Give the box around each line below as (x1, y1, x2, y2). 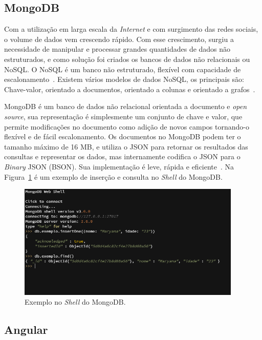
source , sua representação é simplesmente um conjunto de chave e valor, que (4, 111, 243, 121)
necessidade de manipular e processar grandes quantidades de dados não (4, 44, 231, 54)
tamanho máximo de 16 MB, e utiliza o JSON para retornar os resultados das (4, 141, 248, 152)
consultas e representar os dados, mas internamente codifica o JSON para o (4, 151, 241, 162)
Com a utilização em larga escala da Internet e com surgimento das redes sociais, (4, 24, 258, 34)
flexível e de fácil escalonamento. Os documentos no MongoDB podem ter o (4, 131, 241, 142)
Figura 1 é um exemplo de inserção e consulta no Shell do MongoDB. (4, 171, 223, 182)
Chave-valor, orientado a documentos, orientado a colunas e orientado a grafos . (4, 83, 255, 94)
